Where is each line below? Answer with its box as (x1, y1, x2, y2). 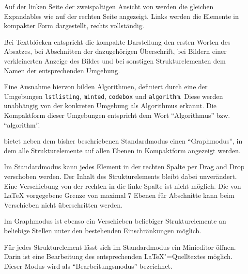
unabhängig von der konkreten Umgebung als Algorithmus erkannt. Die (4, 100, 217, 111)
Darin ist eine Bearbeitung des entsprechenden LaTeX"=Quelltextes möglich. (4, 251, 232, 261)
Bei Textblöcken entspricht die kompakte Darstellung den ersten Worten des (4, 36, 231, 47)
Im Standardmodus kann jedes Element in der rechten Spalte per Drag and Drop (4, 161, 245, 172)
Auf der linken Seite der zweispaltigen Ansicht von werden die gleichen (4, 1, 214, 11)
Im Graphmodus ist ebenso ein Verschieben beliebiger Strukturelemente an (4, 216, 226, 226)
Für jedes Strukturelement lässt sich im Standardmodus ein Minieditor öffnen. (4, 242, 236, 252)
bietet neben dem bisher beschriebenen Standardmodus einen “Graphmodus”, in (4, 136, 243, 146)
